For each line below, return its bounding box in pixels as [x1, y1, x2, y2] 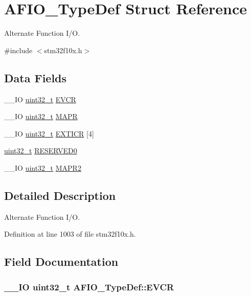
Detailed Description [4, 187, 116, 203]
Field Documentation [4, 254, 119, 269]
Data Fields [4, 70, 67, 85]
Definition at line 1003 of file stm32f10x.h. [4, 229, 136, 239]
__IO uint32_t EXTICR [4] [4, 128, 94, 139]
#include [4, 44, 33, 55]
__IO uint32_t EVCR [4, 94, 76, 104]
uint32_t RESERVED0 [4, 145, 77, 156]
